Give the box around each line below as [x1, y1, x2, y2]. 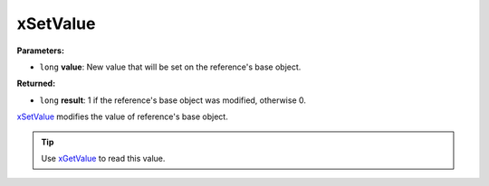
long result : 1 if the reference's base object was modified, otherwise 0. [39, 95, 307, 106]
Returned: [16, 78, 56, 89]
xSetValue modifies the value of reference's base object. [16, 111, 228, 122]
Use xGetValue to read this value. [41, 153, 166, 163]
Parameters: [16, 45, 65, 56]
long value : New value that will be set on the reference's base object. [39, 61, 302, 72]
